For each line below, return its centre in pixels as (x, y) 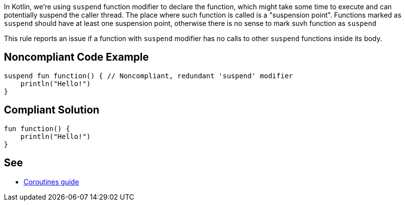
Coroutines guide (51, 182)
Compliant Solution (52, 110)
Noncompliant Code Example (76, 57)
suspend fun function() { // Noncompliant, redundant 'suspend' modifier (149, 76)
